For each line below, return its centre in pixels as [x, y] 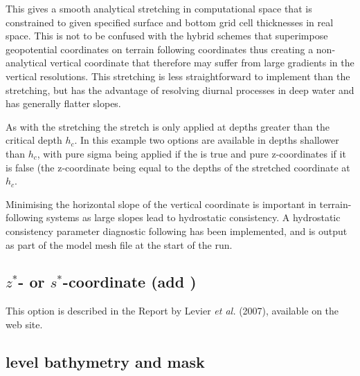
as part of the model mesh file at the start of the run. [119, 244]
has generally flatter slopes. [63, 103]
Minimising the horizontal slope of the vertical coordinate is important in [161, 204]
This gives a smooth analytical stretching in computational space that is [159, 8]
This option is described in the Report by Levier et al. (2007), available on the [172, 311]
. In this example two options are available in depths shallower [207, 140]
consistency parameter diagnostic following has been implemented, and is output [177, 231]
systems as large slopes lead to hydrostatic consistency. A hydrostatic [193, 217]
